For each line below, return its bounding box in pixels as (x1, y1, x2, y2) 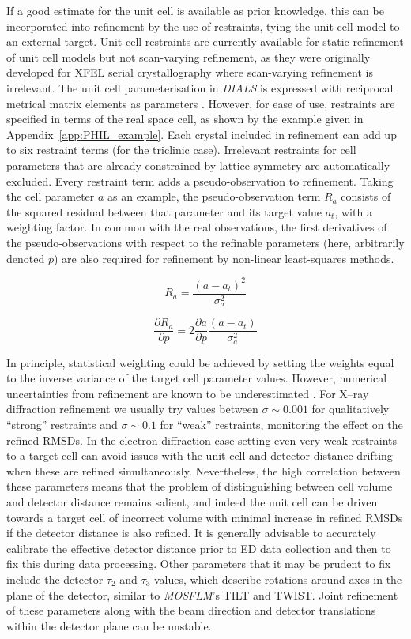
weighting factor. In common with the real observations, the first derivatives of (6, 219, 387, 235)
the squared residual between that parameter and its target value (6, 203, 322, 220)
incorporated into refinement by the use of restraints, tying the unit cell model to (6, 17, 400, 34)
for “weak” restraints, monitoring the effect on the (160, 416, 403, 432)
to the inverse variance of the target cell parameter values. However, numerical (6, 370, 387, 386)
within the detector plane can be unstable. (6, 617, 212, 633)
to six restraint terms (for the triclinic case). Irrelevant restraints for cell (6, 141, 356, 158)
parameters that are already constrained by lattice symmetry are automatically (6, 156, 390, 173)
